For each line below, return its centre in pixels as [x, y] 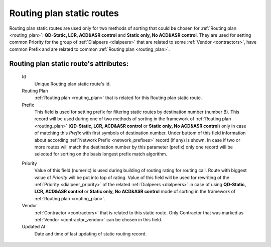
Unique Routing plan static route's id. [73, 84]
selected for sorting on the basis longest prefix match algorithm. [101, 154]
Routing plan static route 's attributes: [69, 64]
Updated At [34, 227]
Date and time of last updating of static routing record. [91, 233]
